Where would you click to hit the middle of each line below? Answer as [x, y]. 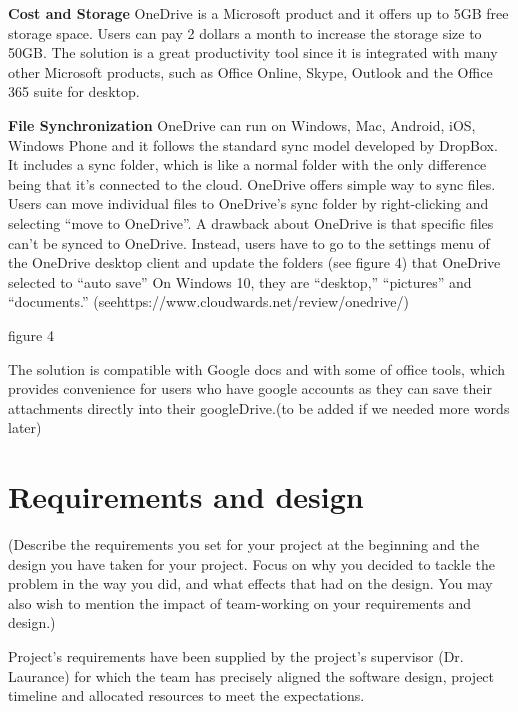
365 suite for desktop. [74, 91]
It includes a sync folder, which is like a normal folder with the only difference [247, 164]
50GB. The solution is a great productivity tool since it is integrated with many [253, 52]
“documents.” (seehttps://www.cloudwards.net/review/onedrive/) [208, 301]
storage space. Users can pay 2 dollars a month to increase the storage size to [245, 32]
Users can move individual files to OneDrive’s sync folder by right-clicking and [248, 203]
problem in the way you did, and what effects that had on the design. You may [250, 583]
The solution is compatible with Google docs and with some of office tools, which [257, 368]
